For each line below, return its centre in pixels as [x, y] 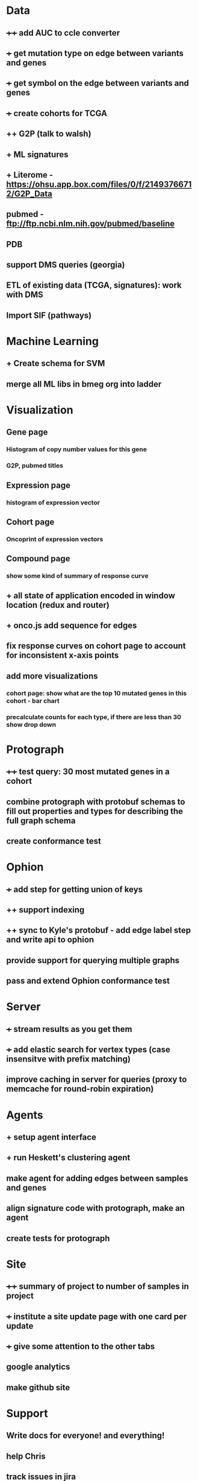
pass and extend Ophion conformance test [88, 981]
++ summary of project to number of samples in [98, 1287]
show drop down [31, 724]
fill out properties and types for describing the [95, 811]
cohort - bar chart [33, 700]
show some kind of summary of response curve [77, 576]
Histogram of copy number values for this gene [77, 450]
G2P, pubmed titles [35, 466]
